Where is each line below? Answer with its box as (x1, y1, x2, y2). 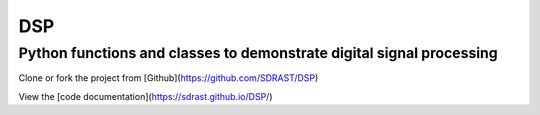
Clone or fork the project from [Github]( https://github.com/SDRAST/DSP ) (18, 72, 319, 84)
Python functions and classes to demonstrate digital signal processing (18, 44, 499, 62)
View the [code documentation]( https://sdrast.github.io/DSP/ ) (18, 90, 273, 102)
